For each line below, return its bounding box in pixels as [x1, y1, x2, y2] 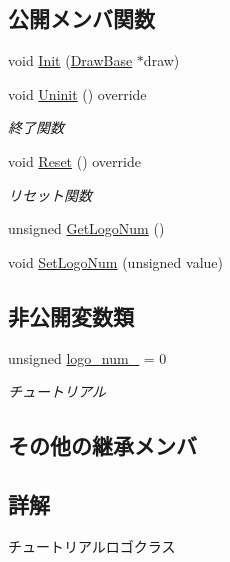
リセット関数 [8, 184, 92, 205]
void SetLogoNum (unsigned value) [8, 251, 223, 272]
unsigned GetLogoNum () [8, 218, 165, 239]
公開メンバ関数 [8, 3, 155, 34]
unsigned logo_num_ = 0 [8, 347, 167, 368]
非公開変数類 [8, 300, 134, 331]
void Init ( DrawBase [8, 50, 133, 71]
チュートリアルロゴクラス [8, 535, 176, 556]
